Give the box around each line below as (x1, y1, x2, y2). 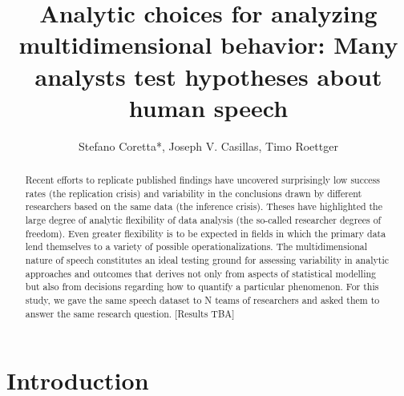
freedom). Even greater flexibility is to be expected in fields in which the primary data (25, 226, 386, 240)
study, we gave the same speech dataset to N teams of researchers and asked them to (25, 293, 380, 306)
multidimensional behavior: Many (18, 28, 398, 61)
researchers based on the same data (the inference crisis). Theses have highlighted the (25, 200, 383, 213)
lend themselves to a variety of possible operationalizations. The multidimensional (25, 240, 368, 253)
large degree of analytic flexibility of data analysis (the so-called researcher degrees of (25, 213, 382, 227)
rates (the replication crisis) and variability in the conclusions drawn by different (25, 186, 362, 200)
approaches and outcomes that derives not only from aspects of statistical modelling (25, 266, 376, 280)
